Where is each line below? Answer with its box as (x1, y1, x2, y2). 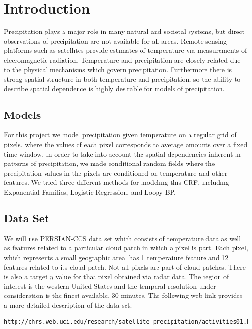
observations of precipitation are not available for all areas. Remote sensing (4, 35, 227, 46)
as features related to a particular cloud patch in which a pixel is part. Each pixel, (4, 243, 248, 253)
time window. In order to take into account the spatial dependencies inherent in (4, 148, 241, 159)
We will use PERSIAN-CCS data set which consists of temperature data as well (4, 233, 241, 243)
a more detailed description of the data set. (4, 300, 132, 310)
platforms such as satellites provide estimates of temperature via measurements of (4, 45, 247, 55)
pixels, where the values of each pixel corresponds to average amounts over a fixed (4, 139, 248, 149)
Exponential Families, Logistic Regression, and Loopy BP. (4, 187, 176, 197)
